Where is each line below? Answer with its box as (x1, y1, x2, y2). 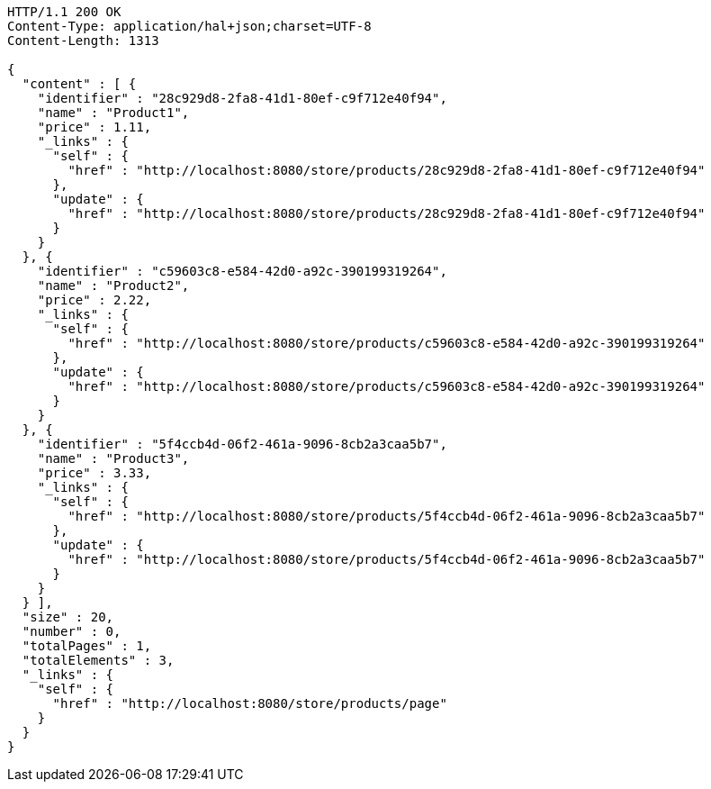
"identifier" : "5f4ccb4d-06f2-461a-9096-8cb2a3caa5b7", (37, 437, 447, 451)
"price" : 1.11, (37, 120, 152, 134)
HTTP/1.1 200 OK (7, 5, 121, 19)
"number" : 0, (22, 624, 121, 639)
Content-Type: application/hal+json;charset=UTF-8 (7, 19, 372, 33)
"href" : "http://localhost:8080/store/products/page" (52, 696, 447, 711)
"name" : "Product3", (37, 451, 190, 466)
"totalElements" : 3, (22, 653, 175, 667)
